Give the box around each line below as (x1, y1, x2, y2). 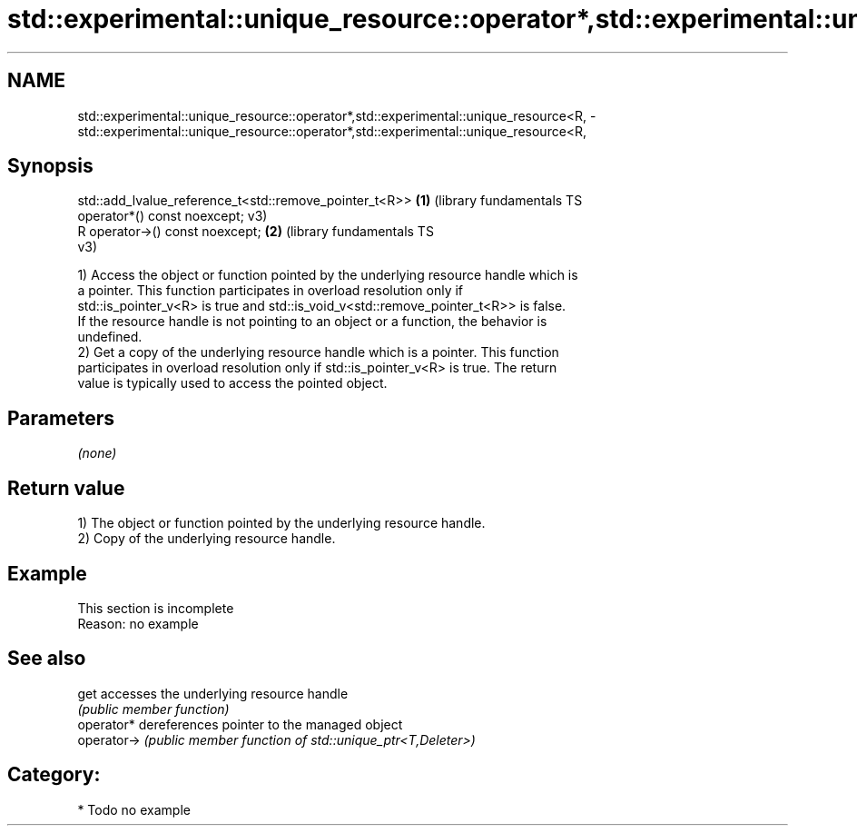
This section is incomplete (77, 600, 234, 616)
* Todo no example (77, 801, 191, 818)
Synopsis (7, 154, 94, 178)
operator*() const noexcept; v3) (77, 208, 268, 224)
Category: (7, 763, 101, 787)
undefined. (77, 329, 143, 345)
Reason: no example (77, 615, 199, 631)
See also (7, 647, 86, 670)
